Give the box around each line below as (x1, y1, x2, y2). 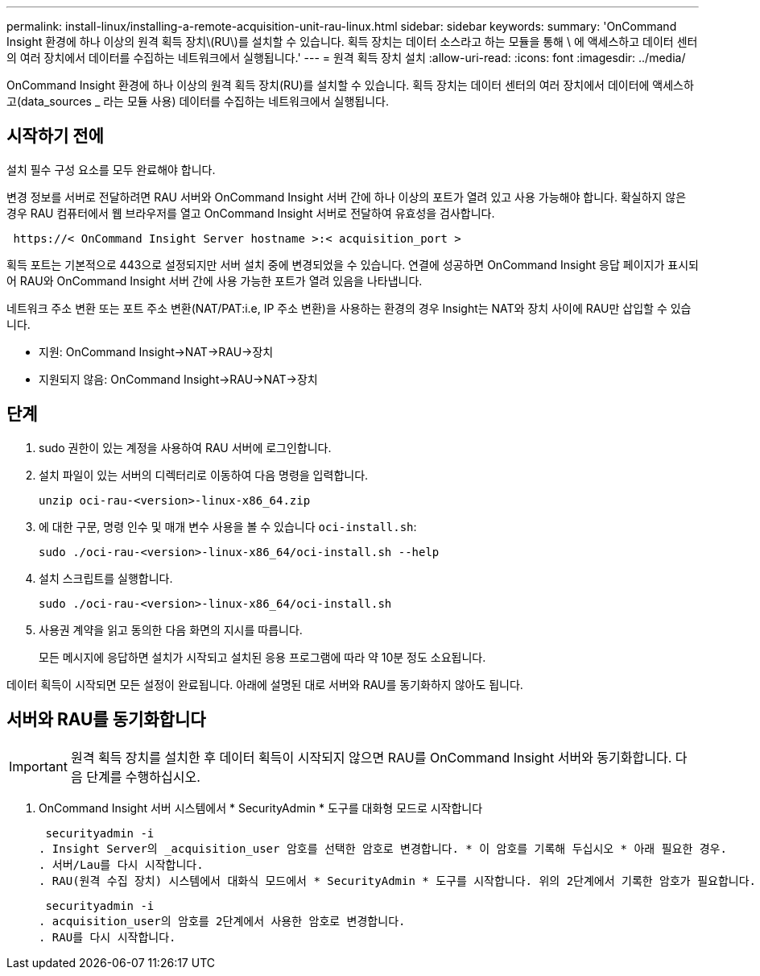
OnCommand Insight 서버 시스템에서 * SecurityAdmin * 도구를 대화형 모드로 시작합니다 (39, 800, 483, 815)
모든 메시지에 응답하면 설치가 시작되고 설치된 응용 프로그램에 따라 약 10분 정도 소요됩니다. (39, 650, 486, 664)
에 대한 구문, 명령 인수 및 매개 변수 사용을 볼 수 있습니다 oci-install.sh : (39, 519, 417, 534)
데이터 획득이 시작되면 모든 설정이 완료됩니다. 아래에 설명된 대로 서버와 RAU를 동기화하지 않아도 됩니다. (6, 677, 523, 692)
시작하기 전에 (6, 126, 104, 147)
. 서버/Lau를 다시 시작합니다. (39, 858, 204, 871)
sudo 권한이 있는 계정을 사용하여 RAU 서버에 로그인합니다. (39, 440, 332, 455)
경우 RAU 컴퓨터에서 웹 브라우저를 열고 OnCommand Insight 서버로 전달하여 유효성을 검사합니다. (6, 206, 495, 220)
